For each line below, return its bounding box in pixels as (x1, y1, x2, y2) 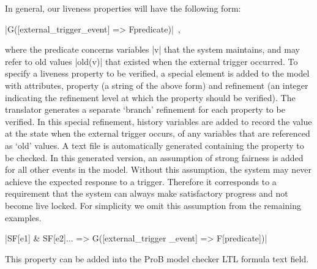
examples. (5, 211, 42, 224)
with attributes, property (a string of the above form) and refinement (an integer (5, 78, 308, 91)
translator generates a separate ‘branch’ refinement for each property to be (5, 103, 285, 116)
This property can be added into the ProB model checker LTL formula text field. (5, 252, 309, 265)
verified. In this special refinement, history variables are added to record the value (5, 115, 312, 127)
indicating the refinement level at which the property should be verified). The (5, 91, 296, 104)
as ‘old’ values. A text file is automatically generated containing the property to (5, 138, 304, 151)
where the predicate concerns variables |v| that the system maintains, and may (5, 43, 300, 56)
